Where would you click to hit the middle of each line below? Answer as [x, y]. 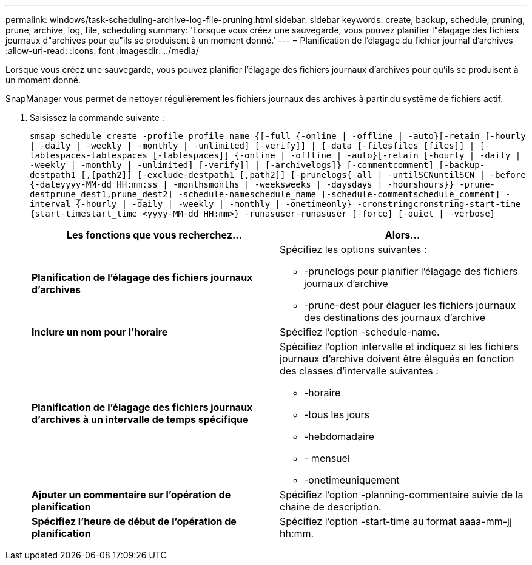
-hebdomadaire [339, 436]
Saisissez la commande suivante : [97, 117]
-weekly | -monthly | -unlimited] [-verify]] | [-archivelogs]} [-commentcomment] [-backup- [258, 165]
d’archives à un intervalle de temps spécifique [140, 419]
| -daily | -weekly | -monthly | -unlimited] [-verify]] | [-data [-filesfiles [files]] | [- [260, 146]
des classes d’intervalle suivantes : [359, 371]
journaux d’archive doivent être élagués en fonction [397, 359]
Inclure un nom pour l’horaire [100, 332]
